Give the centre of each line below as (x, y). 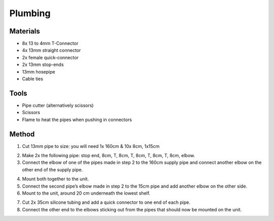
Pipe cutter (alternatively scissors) (58, 105)
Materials (25, 31)
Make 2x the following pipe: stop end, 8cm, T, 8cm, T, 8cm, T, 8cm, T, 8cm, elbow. (109, 155)
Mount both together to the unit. (55, 179)
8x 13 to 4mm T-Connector (50, 44)
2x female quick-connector (50, 57)
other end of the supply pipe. (53, 169)
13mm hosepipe (39, 71)
